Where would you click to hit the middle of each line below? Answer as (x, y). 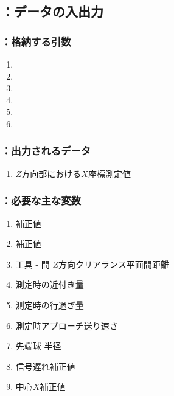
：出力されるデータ (46, 151)
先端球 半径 (38, 346)
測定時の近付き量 (50, 284)
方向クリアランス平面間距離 (114, 264)
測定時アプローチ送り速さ (67, 325)
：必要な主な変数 (41, 200)
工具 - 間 (33, 264)
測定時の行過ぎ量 (50, 304)
